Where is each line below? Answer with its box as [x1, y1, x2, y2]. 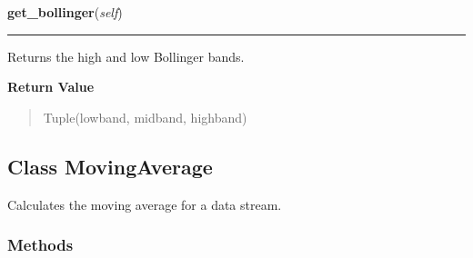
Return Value [7, 77, 95, 96]
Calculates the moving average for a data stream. [7, 194, 282, 213]
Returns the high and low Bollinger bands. [7, 46, 245, 65]
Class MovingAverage [7, 152, 213, 180]
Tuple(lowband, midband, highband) [43, 107, 247, 126]
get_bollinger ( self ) [7, 3, 123, 21]
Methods [7, 233, 74, 256]
